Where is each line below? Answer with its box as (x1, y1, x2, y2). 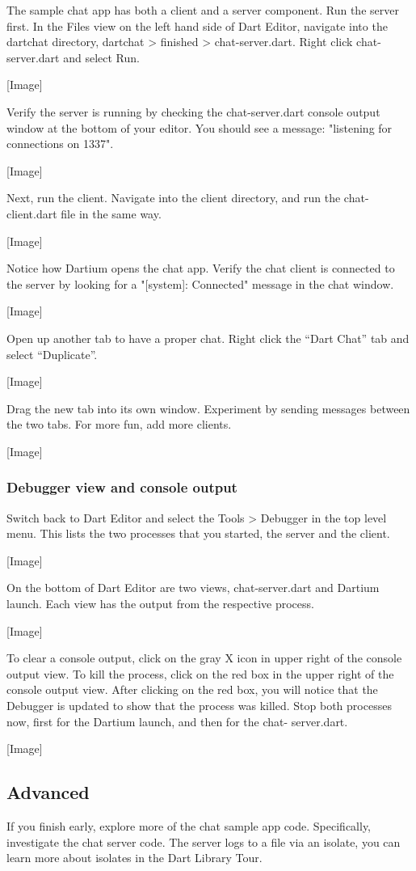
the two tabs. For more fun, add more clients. (6, 416, 232, 433)
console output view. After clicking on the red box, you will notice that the (6, 681, 378, 698)
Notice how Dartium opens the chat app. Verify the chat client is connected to (6, 260, 395, 277)
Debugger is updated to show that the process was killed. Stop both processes (6, 697, 392, 714)
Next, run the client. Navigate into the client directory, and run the (6, 189, 341, 206)
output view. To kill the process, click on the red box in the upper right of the (6, 665, 394, 682)
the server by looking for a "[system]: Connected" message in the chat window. (6, 275, 394, 292)
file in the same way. (61, 205, 162, 222)
